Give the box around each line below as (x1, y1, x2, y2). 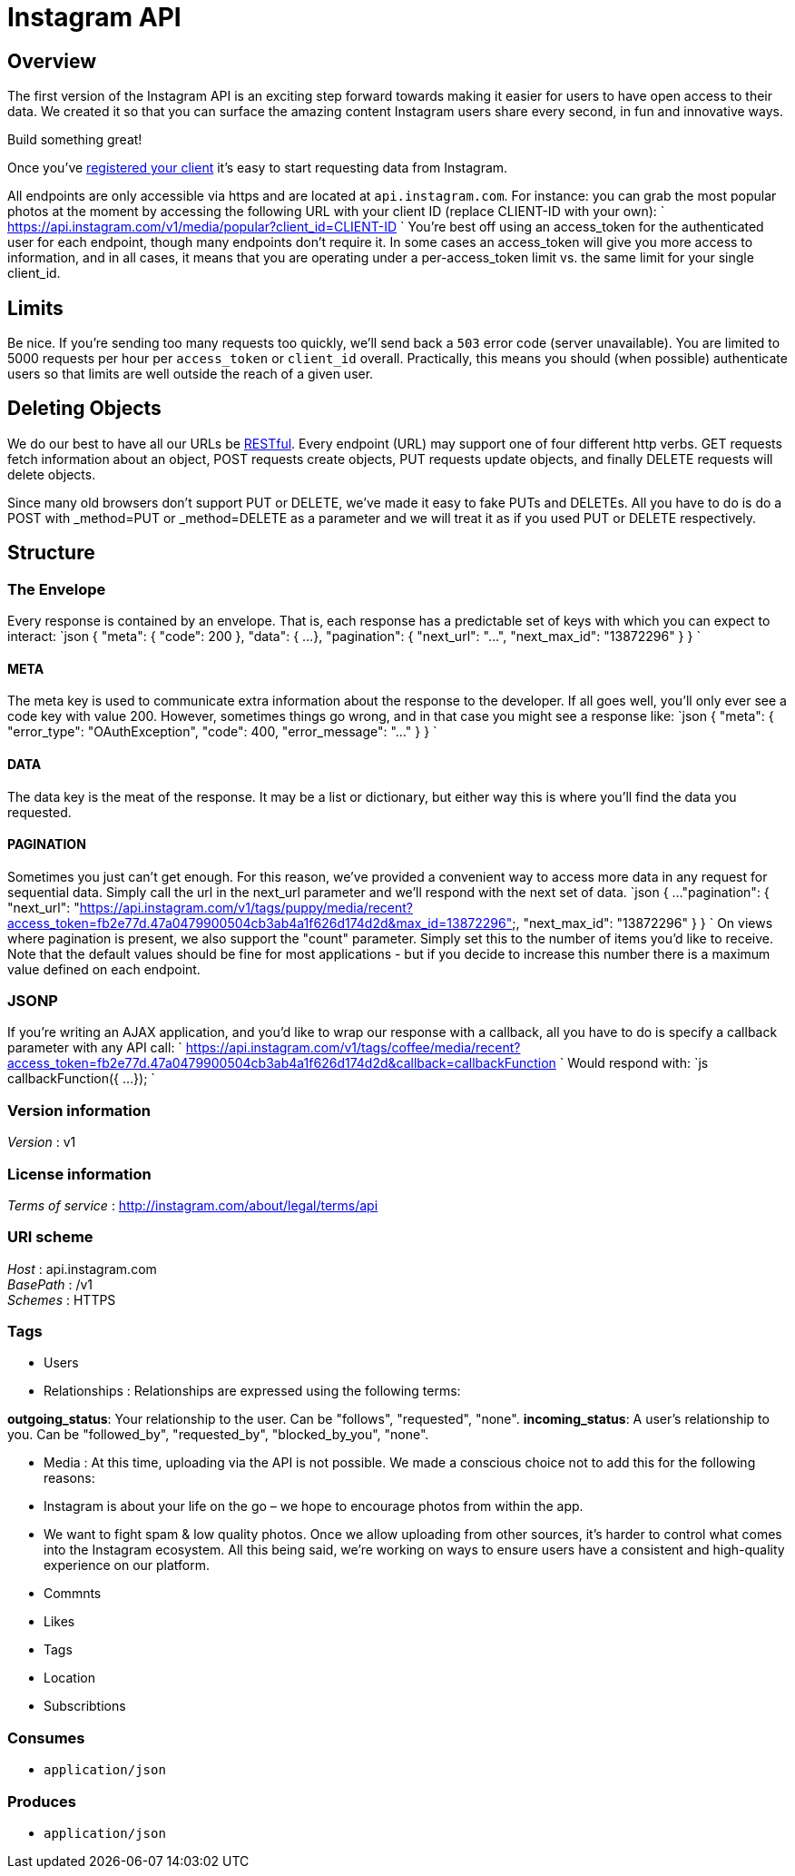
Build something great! (7, 132, 142, 148)
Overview (7, 49, 97, 73)
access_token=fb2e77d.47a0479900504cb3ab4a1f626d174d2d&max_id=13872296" (7, 914, 513, 931)
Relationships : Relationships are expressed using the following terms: (44, 1383, 461, 1399)
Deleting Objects (7, 397, 162, 420)
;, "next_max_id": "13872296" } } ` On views (512, 914, 773, 931)
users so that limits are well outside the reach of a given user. (7, 366, 374, 382)
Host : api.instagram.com (7, 1260, 157, 1277)
